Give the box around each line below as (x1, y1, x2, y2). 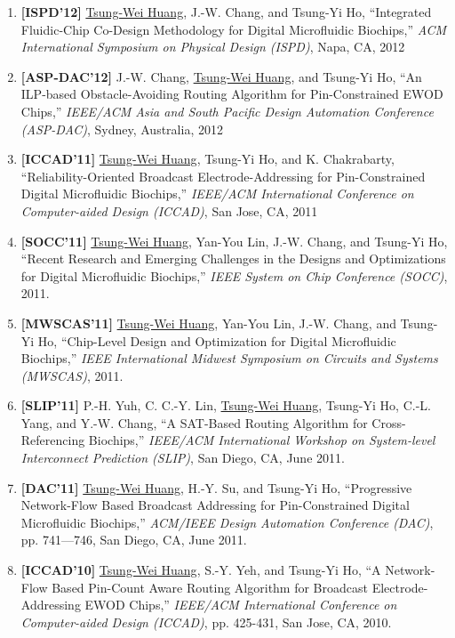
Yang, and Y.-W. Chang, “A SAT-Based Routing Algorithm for (20, 413, 368, 432)
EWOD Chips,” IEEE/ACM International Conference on (84, 595, 397, 614)
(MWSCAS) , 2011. (20, 366, 124, 384)
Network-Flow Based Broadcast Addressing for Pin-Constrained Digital (20, 496, 410, 514)
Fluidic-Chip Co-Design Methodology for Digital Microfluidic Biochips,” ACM (20, 20, 447, 38)
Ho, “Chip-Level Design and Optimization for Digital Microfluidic (37, 331, 396, 350)
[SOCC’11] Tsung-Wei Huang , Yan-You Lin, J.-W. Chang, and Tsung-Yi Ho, (20, 231, 448, 250)
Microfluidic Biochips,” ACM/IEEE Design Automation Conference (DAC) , (20, 513, 434, 531)
